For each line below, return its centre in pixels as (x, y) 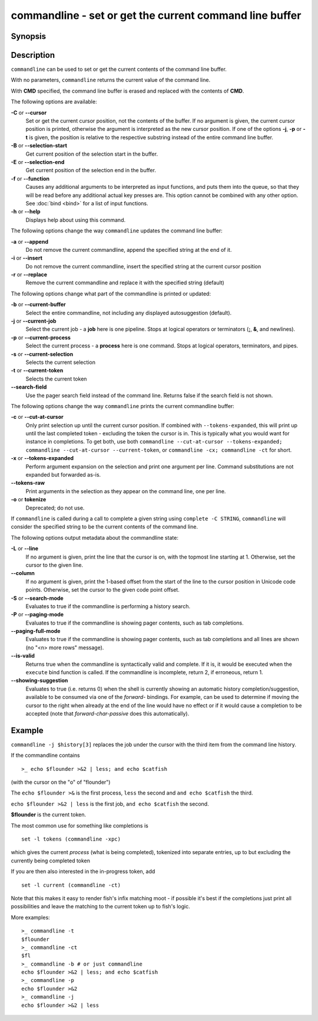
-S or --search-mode (37, 598)
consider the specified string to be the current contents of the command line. (105, 527)
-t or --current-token (37, 370)
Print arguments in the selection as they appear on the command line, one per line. (126, 491)
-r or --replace (29, 275)
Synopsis (29, 36)
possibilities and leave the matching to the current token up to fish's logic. (101, 907)
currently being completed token (51, 861)
